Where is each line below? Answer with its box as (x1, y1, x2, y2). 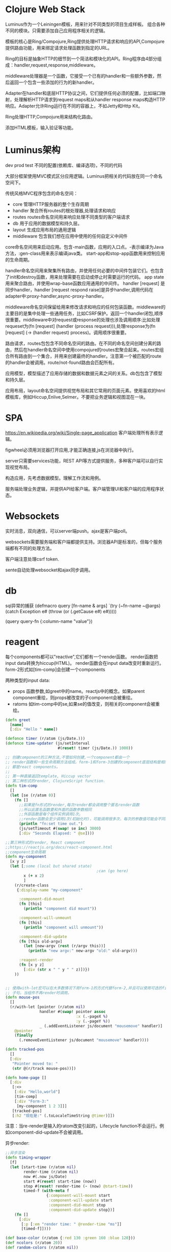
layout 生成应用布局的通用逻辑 (12, 226, 76, 233)
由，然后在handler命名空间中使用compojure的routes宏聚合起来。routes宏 (5, 346, 159, 353)
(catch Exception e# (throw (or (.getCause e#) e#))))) (5, 608, 117, 614)
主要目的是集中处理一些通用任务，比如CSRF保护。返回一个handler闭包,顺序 (5, 310, 164, 316)
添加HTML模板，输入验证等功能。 (5, 124, 76, 131)
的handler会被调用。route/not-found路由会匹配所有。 (5, 359, 117, 366)
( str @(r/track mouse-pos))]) (12, 1066, 76, 1071)
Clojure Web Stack (5, 4, 85, 15)
